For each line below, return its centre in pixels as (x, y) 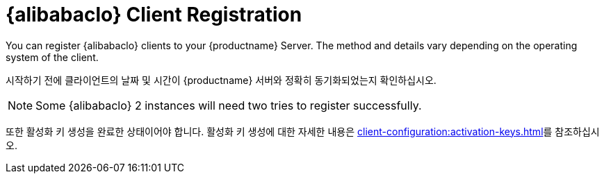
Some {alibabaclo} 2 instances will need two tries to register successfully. (229, 105)
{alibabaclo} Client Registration (154, 15)
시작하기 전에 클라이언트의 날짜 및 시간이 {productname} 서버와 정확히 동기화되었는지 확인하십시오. (221, 80)
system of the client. (52, 57)
